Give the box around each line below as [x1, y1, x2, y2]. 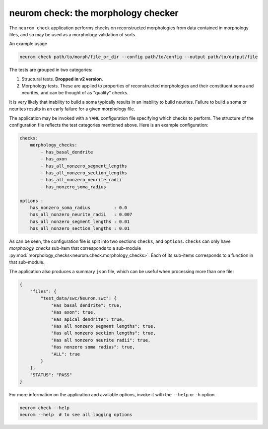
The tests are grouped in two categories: [9, 67, 93, 73]
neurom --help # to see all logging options [19, 412, 133, 418]
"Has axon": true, [51, 309, 96, 315]
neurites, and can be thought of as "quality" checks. [21, 90, 129, 96]
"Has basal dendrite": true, [51, 302, 122, 308]
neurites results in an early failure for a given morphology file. [9, 106, 135, 112]
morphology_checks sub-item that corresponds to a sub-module [9, 245, 141, 251]
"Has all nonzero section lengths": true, [51, 330, 156, 336]
